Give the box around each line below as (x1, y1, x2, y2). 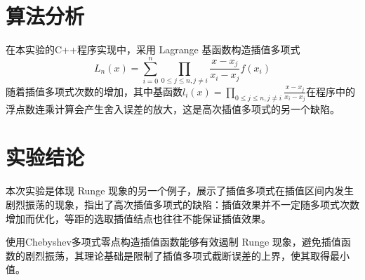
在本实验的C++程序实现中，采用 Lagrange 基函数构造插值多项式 (6, 42, 300, 57)
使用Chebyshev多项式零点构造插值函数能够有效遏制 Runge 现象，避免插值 (6, 234, 341, 249)
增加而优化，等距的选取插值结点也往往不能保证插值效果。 (6, 211, 271, 225)
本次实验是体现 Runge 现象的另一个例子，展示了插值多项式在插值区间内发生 (6, 183, 354, 198)
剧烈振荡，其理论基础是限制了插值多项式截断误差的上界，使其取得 (25, 248, 330, 262)
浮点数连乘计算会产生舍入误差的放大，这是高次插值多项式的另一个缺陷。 (6, 101, 340, 116)
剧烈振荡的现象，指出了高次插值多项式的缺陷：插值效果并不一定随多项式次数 (6, 196, 359, 211)
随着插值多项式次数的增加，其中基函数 (6, 84, 182, 98)
